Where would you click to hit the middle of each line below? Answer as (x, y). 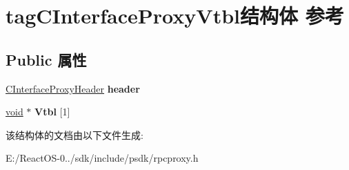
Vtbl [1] (52, 112)
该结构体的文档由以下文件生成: (74, 134)
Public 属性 (46, 59)
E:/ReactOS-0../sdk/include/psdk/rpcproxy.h (102, 158)
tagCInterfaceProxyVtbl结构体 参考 (175, 16)
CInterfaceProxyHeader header (73, 88)
